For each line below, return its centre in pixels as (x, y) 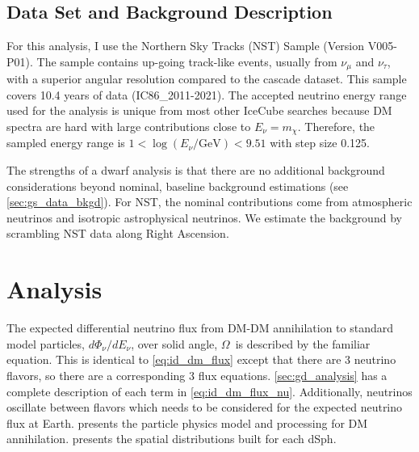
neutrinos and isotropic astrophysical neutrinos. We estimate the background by (204, 217)
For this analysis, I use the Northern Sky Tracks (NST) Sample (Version (186, 46)
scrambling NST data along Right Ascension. (118, 233)
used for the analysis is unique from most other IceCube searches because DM (199, 110)
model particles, (46, 343)
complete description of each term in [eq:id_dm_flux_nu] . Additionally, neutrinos (209, 391)
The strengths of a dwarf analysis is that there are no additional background (196, 170)
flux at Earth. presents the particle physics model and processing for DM (187, 422)
